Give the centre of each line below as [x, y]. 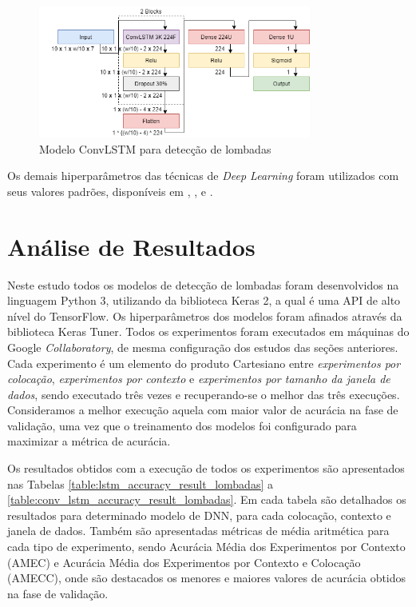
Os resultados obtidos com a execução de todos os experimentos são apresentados [206, 468]
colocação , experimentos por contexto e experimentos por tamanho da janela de [199, 379]
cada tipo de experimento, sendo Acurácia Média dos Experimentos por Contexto [206, 547]
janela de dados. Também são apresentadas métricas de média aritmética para [198, 531]
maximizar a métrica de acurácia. [89, 441]
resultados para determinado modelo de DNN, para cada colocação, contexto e [199, 515]
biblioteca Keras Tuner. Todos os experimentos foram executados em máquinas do [208, 331]
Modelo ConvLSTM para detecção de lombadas [155, 148]
